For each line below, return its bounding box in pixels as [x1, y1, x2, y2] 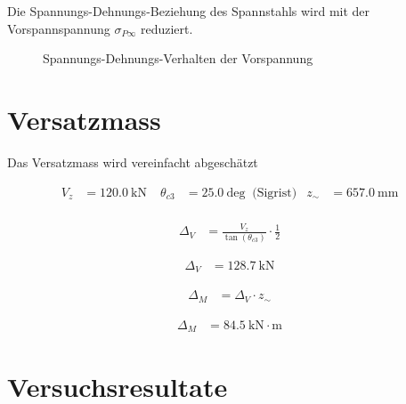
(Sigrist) [252, 186, 297, 199]
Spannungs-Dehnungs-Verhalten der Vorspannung [43, 49, 313, 68]
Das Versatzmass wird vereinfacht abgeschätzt [7, 152, 258, 171]
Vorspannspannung [7, 19, 110, 37]
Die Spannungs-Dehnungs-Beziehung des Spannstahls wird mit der [7, 2, 370, 20]
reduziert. [140, 19, 193, 37]
